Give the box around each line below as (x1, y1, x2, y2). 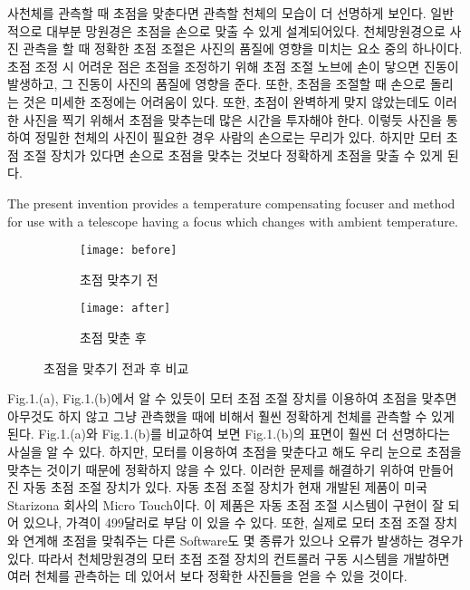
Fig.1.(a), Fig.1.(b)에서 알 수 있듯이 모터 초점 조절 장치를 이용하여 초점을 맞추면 (7, 389, 457, 408)
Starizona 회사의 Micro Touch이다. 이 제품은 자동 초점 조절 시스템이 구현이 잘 (7, 495, 444, 514)
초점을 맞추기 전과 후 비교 (43, 358, 189, 377)
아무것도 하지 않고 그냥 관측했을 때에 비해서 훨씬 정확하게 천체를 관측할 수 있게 (7, 406, 455, 425)
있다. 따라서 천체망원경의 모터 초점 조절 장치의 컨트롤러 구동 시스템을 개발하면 (7, 548, 450, 567)
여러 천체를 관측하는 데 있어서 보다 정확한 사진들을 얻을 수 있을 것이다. (7, 566, 408, 585)
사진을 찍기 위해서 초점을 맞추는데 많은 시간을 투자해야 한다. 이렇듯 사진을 (23, 110, 443, 129)
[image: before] (80, 244, 177, 257)
